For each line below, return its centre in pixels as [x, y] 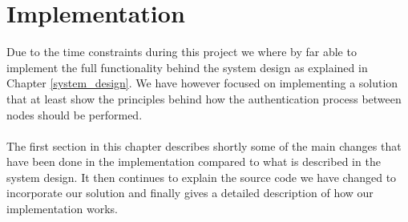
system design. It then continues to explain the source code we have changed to [202, 177]
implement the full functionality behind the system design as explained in [187, 67]
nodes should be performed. [75, 114]
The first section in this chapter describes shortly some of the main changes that [204, 145]
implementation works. [62, 209]
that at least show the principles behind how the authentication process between [204, 98]
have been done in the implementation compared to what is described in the [194, 161]
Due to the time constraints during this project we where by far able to [182, 52]
